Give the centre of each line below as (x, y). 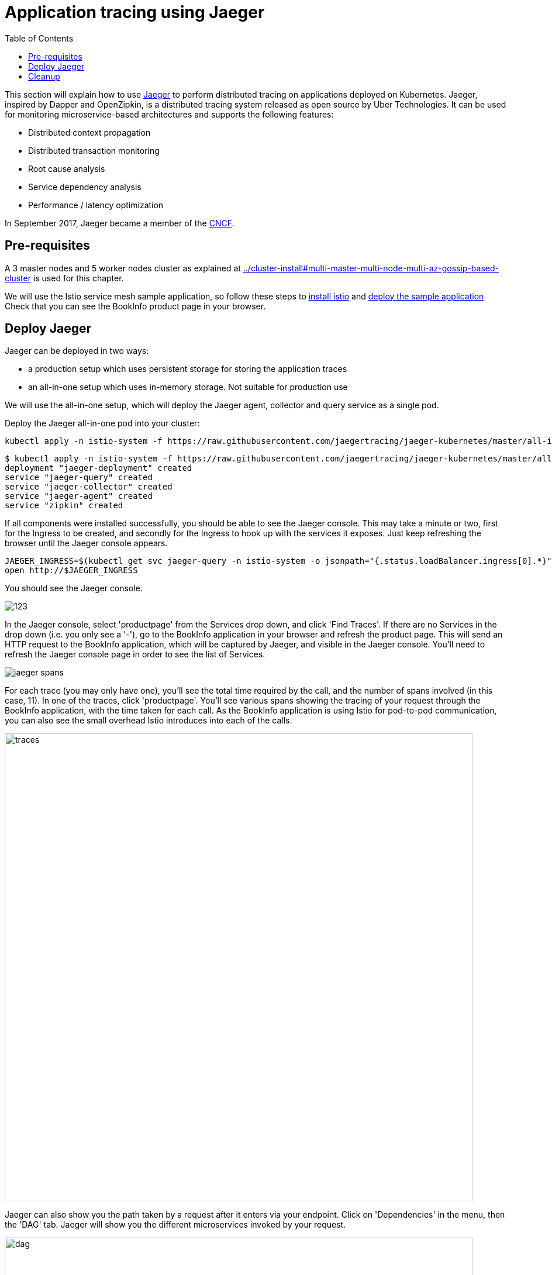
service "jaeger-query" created (79, 478)
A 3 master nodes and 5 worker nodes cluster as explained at (123, 268)
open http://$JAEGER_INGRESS (71, 571)
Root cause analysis (67, 168)
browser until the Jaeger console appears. (86, 543)
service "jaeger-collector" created (89, 487)
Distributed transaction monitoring (94, 150)
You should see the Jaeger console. (74, 588)
